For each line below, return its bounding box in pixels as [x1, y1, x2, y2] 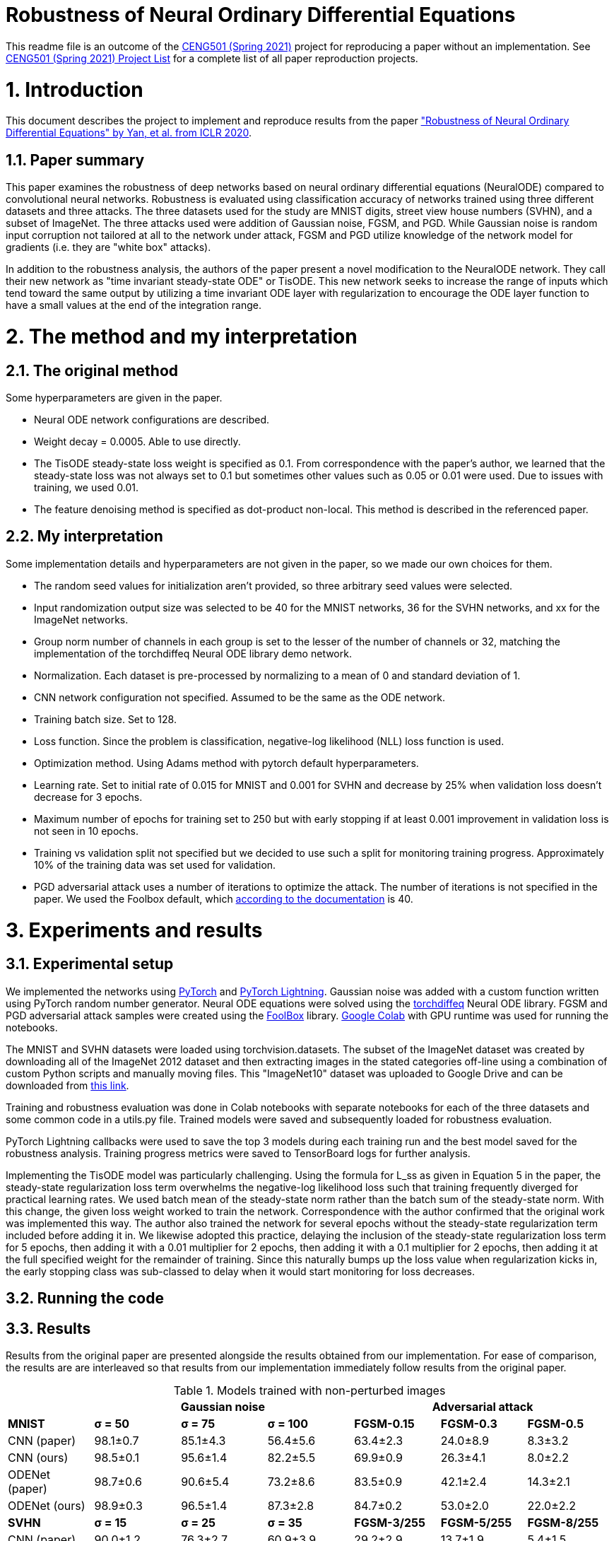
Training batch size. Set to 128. [34, 713, 177, 725]
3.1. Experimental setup [6, 955, 174, 973]
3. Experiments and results [6, 918, 263, 942]
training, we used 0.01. [34, 481, 138, 494]
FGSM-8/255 [527, 1516, 599, 1530]
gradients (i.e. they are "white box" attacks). [6, 241, 211, 254]
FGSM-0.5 [527, 1417, 584, 1431]
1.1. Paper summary [6, 151, 145, 169]
